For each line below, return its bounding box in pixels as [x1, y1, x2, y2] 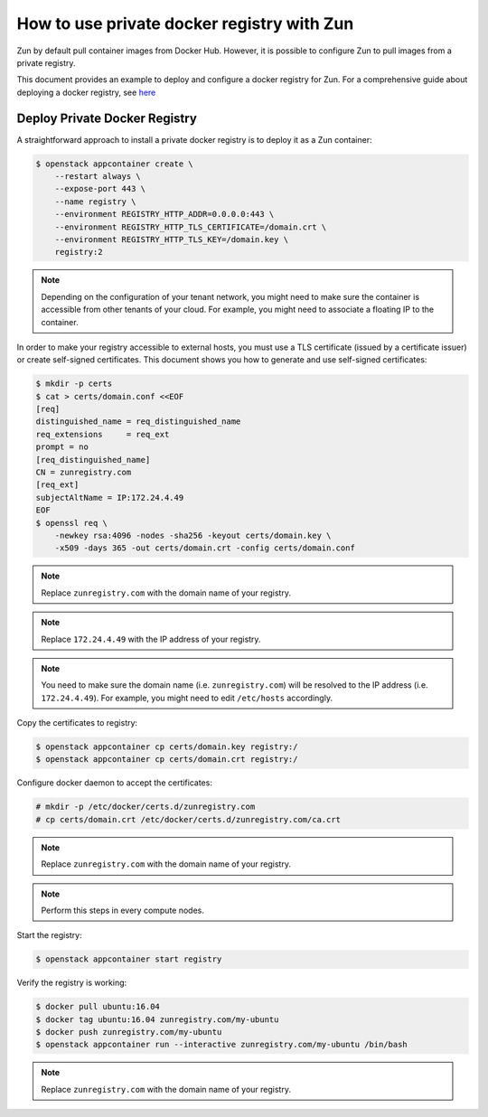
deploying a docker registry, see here [16, 87, 156, 98]
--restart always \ [54, 172, 142, 181]
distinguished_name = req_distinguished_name [35, 417, 241, 427]
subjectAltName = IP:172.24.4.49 [35, 493, 184, 502]
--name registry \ [54, 196, 136, 207]
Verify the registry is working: [16, 977, 127, 989]
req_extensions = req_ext [35, 429, 170, 439]
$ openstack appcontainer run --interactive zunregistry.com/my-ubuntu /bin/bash [35, 1039, 408, 1050]
